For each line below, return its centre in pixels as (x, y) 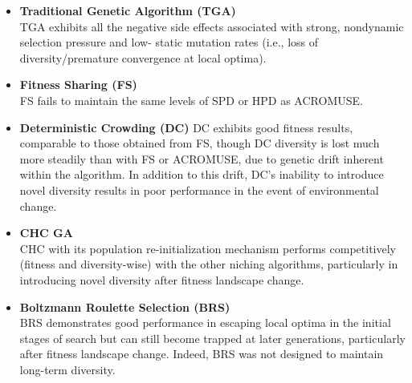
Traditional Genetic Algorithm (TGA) (128, 10)
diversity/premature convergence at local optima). (143, 57)
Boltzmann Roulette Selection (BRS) (125, 306)
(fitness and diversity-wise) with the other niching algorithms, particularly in (209, 264)
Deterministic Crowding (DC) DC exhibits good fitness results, (186, 127)
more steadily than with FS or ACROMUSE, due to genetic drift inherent (202, 158)
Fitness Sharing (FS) (78, 85)
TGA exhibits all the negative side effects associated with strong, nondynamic (212, 26)
